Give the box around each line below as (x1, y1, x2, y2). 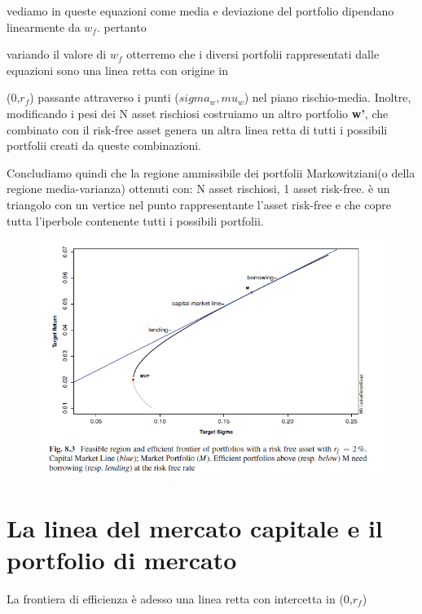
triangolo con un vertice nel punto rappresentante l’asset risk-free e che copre (7, 195, 391, 213)
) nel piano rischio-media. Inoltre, (244, 89, 411, 106)
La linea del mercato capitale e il (7, 511, 383, 544)
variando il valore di (7, 46, 107, 63)
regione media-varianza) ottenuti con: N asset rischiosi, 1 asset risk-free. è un (7, 180, 390, 197)
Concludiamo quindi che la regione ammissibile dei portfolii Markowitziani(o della (7, 164, 415, 181)
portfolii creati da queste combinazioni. (7, 137, 201, 154)
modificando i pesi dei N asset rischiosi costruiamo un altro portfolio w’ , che (7, 104, 389, 121)
